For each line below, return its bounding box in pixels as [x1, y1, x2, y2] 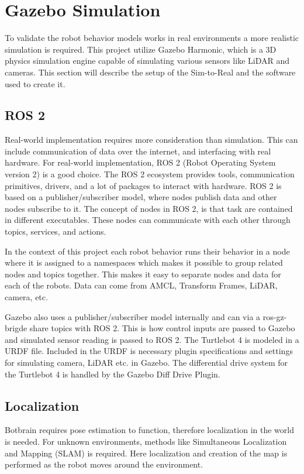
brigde [5, 322, 27, 334]
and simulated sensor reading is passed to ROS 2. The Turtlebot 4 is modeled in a [5, 333, 299, 345]
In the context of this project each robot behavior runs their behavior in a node [5, 245, 290, 257]
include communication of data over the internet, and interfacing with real [5, 145, 271, 157]
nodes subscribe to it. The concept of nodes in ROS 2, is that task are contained [5, 202, 293, 214]
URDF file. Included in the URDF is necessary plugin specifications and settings [5, 345, 293, 357]
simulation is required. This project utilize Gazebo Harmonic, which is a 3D [5, 43, 277, 55]
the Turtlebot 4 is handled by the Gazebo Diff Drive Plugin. [5, 367, 220, 380]
